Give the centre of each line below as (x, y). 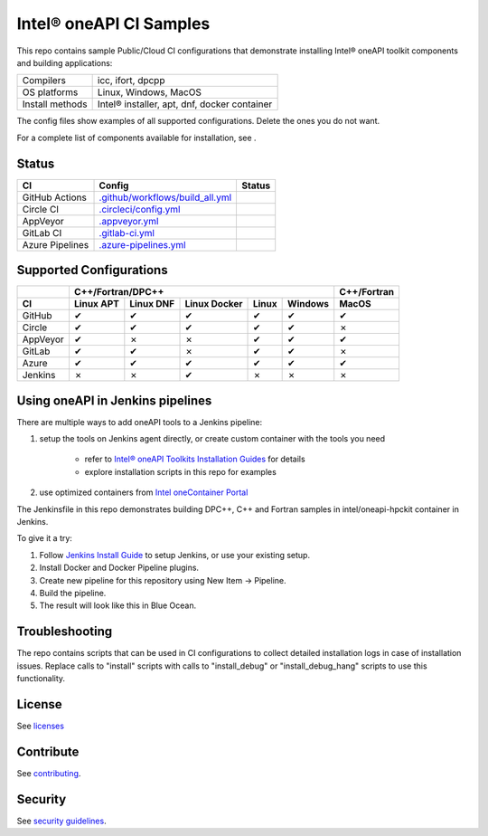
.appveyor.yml (129, 221)
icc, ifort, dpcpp (131, 81)
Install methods (55, 104)
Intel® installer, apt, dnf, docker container (185, 104)
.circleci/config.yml (140, 209)
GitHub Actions (55, 197)
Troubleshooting (65, 632)
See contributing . (49, 773)
